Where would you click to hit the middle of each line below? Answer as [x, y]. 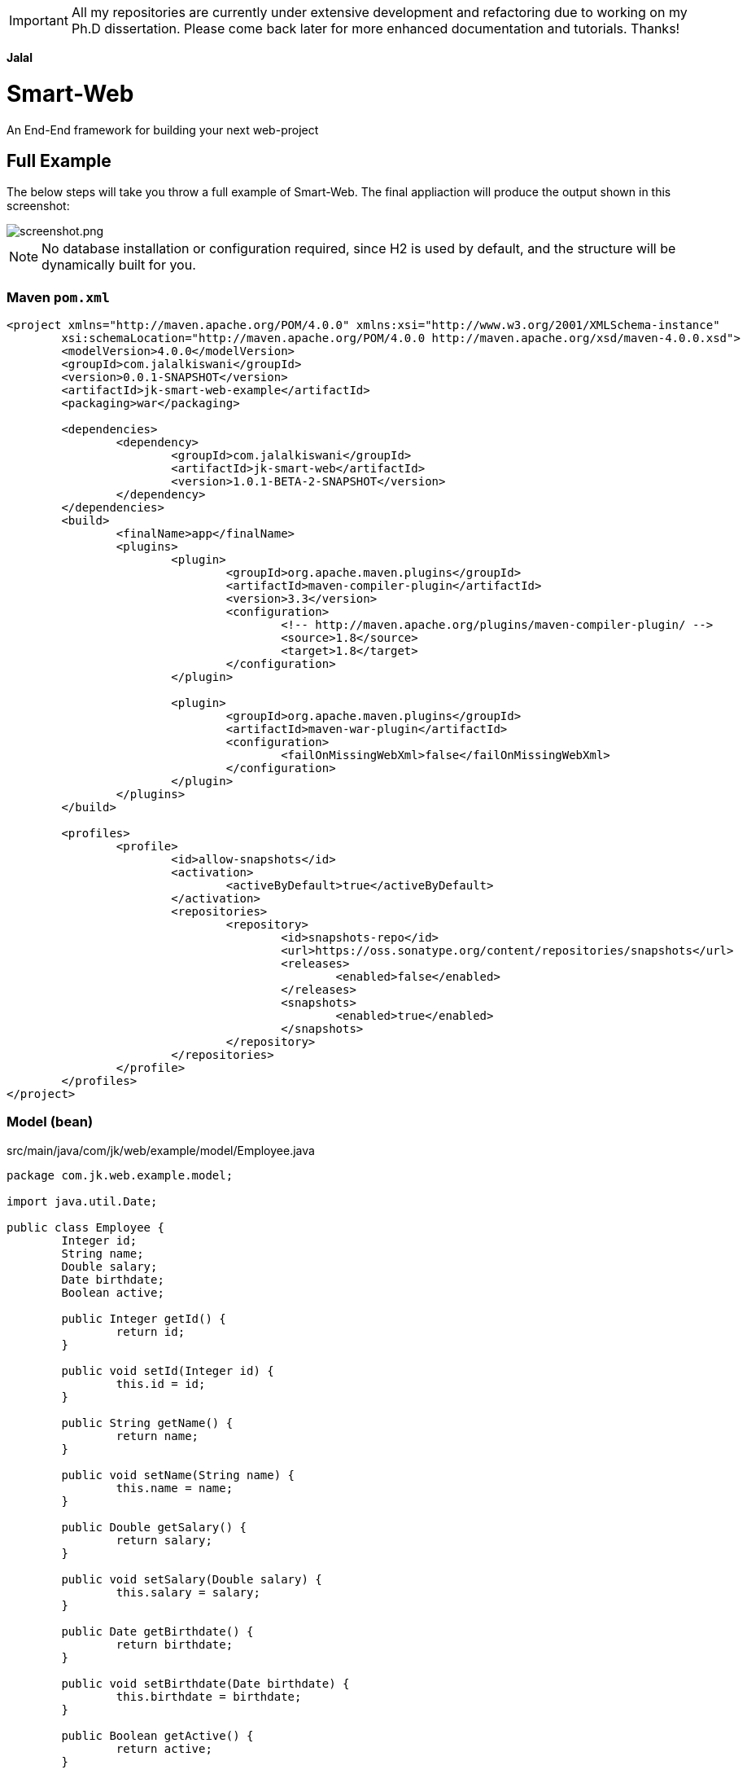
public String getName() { [147, 1423]
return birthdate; [175, 1644]
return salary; [164, 1540]
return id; [151, 1331]
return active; [164, 1748]
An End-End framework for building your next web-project [163, 130]
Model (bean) [50, 1122]
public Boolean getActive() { [157, 1735]
